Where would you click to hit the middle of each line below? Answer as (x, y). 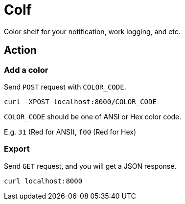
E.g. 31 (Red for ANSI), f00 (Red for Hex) (70, 132)
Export (17, 149)
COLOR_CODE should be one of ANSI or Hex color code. (93, 116)
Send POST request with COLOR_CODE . (65, 87)
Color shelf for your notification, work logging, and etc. (92, 31)
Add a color (26, 70)
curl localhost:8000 (43, 181)
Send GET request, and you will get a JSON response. (90, 166)
